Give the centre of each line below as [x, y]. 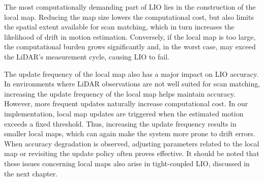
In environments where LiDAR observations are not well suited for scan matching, [132, 84]
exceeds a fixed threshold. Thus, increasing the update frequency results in [120, 123]
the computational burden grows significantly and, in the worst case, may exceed [130, 47]
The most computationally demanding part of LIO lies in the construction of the [130, 7]
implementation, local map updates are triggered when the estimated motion [124, 113]
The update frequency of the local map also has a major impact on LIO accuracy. [131, 73]
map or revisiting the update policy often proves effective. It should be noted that [132, 153]
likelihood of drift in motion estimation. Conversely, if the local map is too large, [130, 36]
